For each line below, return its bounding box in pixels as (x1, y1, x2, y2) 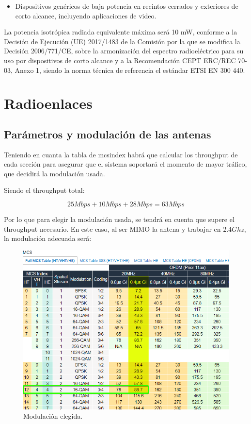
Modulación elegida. (23, 411, 83, 421)
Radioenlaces (4, 93, 93, 113)
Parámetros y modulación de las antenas (4, 126, 211, 141)
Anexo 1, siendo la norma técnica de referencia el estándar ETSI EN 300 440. (15, 65, 245, 75)
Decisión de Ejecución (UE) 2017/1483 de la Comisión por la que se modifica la (4, 36, 240, 46)
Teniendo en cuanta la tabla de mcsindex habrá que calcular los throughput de (4, 149, 238, 159)
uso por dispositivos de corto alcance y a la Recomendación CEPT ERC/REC (4, 55, 236, 65)
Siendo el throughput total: (4, 185, 85, 195)
